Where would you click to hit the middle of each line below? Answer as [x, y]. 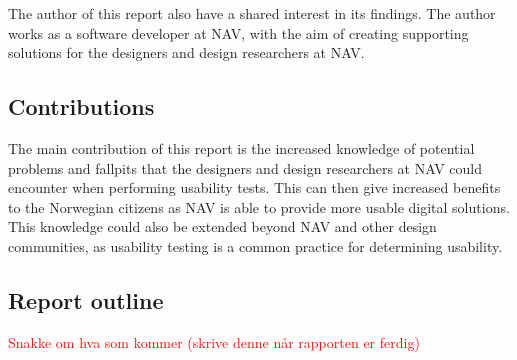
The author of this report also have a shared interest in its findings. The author [252, 13]
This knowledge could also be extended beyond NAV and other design [222, 226]
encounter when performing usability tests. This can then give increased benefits [254, 187]
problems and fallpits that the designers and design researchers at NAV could [245, 167]
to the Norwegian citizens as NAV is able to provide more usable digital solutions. [259, 206]
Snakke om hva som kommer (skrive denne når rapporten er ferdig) [214, 341]
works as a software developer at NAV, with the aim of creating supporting [238, 32]
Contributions [81, 106]
